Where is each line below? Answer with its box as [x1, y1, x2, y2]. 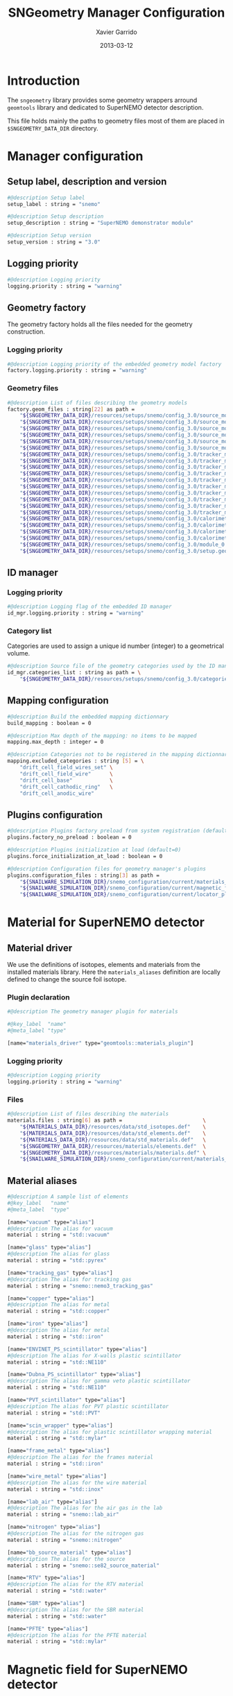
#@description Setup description [7, 213, 104, 220]
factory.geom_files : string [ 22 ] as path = [7, 406, 135, 413]
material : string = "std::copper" [7, 1308, 110, 1315]
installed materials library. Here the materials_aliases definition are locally [7, 968, 221, 976]
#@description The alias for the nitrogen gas [7, 1530, 144, 1537]
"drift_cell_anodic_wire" [19, 789, 95, 797]
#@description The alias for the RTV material [7, 1581, 144, 1588]
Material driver [7, 942, 73, 954]
